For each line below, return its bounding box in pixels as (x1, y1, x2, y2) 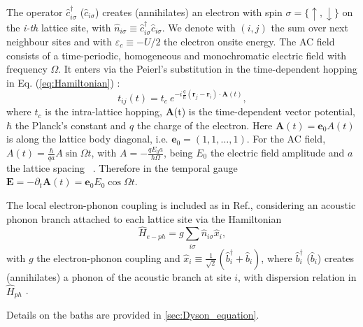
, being (163, 145, 193, 160)
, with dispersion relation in (238, 269, 357, 284)
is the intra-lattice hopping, (45, 104, 162, 119)
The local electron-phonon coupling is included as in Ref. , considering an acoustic (6, 198, 356, 212)
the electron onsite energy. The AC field (164, 34, 335, 48)
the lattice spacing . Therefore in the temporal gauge (6, 160, 238, 175)
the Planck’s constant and (15, 117, 127, 132)
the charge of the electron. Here (136, 117, 273, 132)
